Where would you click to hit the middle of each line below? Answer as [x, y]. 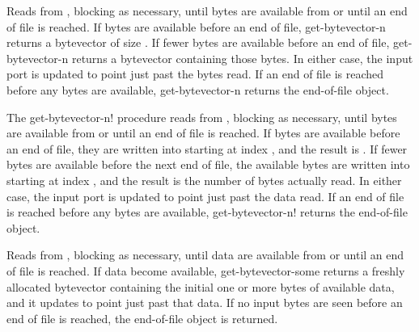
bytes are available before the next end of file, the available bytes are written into [208, 164]
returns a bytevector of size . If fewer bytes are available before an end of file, [198, 42]
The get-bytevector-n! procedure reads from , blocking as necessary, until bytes [202, 117]
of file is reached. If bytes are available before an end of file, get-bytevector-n [196, 26]
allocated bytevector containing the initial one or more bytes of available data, [201, 286]
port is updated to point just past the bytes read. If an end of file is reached [195, 74]
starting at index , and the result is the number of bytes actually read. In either [204, 180]
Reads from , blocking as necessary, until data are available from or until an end [205, 255]
